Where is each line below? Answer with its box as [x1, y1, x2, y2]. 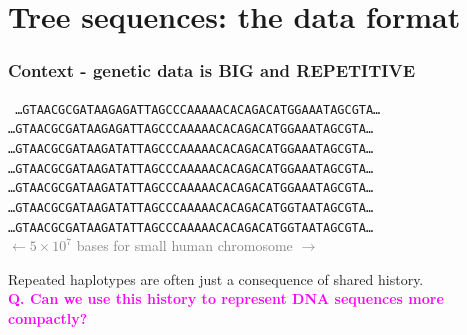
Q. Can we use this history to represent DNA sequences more [8, 288, 444, 309]
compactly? [8, 307, 88, 328]
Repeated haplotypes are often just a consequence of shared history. [8, 268, 424, 289]
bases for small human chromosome [76, 235, 293, 256]
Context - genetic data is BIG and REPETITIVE [8, 58, 416, 83]
